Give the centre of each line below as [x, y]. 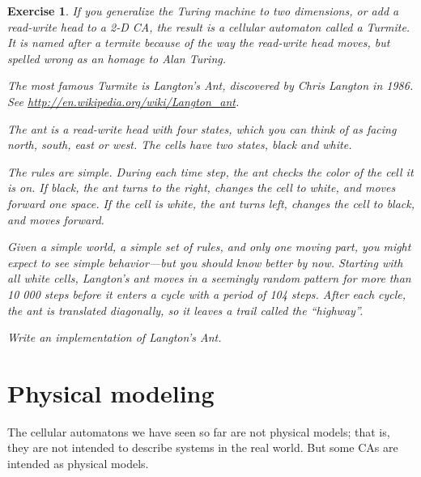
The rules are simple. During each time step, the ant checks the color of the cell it [210, 171]
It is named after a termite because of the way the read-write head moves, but [199, 43]
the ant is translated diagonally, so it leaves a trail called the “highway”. [185, 310]
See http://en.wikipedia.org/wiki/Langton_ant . [123, 101]
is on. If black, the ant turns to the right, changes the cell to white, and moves [202, 187]
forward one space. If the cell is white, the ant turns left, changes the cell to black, [211, 203]
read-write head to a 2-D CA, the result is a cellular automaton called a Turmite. [209, 26]
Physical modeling [111, 392]
